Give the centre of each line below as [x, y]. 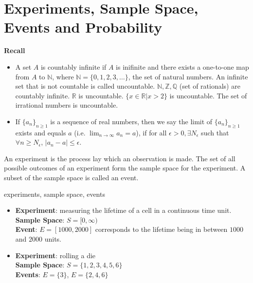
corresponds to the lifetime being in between [161, 229]
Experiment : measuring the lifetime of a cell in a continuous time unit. [123, 210]
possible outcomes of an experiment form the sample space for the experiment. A [125, 168]
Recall [15, 50]
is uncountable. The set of [208, 95]
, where [63, 76]
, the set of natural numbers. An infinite [188, 76]
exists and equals [41, 132]
